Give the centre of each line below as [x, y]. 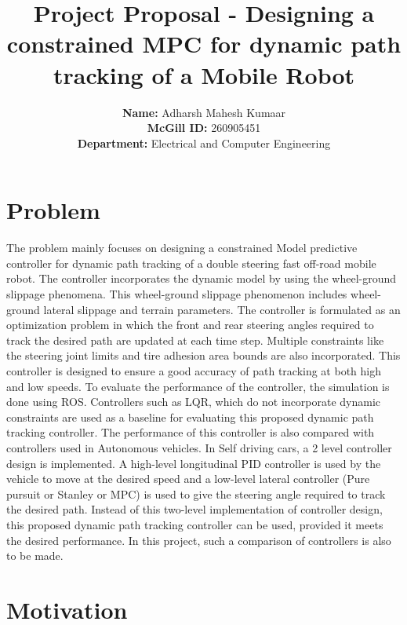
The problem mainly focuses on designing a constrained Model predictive [182, 248]
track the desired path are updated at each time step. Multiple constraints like [195, 340]
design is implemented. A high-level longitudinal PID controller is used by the [194, 463]
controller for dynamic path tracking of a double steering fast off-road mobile [191, 263]
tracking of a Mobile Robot [204, 74]
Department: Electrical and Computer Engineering [204, 143]
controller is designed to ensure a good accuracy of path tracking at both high [194, 370]
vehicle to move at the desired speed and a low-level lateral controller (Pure [188, 479]
